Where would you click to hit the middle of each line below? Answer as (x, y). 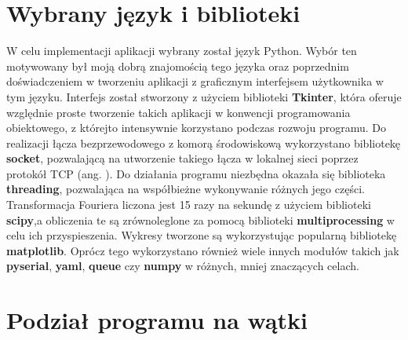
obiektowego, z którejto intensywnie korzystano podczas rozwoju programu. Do (197, 128)
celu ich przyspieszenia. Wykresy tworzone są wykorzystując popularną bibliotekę (202, 235)
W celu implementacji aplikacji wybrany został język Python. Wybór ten (182, 51)
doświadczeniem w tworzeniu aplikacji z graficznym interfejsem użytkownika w (195, 81)
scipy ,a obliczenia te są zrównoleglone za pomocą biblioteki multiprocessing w (200, 219)
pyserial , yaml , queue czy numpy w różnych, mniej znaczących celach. (183, 266)
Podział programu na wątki (157, 320)
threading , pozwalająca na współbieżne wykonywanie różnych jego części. (186, 189)
